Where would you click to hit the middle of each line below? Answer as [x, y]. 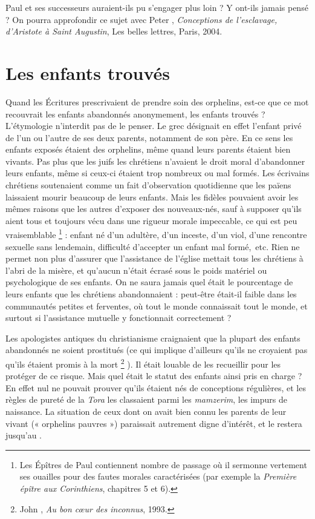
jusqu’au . [24, 435]
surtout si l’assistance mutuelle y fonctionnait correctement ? [119, 318]
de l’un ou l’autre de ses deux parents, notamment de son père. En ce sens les [149, 137]
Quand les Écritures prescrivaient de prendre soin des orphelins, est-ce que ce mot [157, 101]
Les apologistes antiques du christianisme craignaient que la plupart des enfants [153, 338]
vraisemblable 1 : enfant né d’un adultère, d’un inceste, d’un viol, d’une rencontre [156, 234]
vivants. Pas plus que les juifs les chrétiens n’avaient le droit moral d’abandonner [155, 161]
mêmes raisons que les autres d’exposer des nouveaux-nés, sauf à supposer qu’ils [154, 209]
